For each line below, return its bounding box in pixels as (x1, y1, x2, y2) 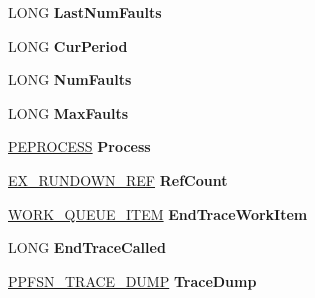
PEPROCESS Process (8, 136, 151, 157)
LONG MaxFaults (8, 102, 129, 123)
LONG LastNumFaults (8, 2, 162, 22)
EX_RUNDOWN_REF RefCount (8, 169, 228, 190)
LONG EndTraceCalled (8, 237, 166, 258)
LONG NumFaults (8, 69, 132, 90)
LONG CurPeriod (8, 35, 128, 56)
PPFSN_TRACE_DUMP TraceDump (8, 270, 257, 291)
